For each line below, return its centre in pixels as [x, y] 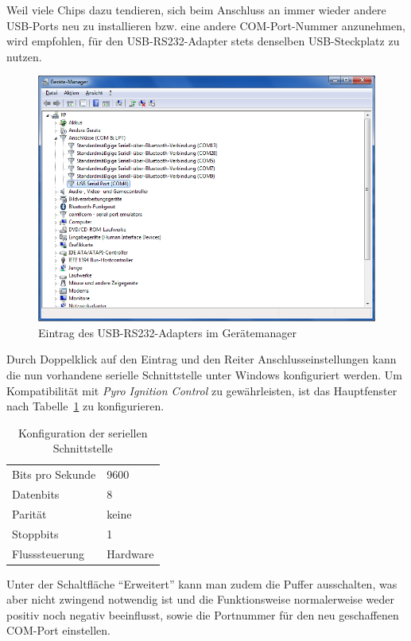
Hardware [130, 553]
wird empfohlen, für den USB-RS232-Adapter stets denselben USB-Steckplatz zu [203, 41]
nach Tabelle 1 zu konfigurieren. [85, 406]
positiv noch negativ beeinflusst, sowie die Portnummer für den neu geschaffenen [203, 614]
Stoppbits [35, 533]
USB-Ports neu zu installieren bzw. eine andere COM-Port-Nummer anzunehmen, [206, 25]
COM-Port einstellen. [58, 630]
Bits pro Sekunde [54, 474]
